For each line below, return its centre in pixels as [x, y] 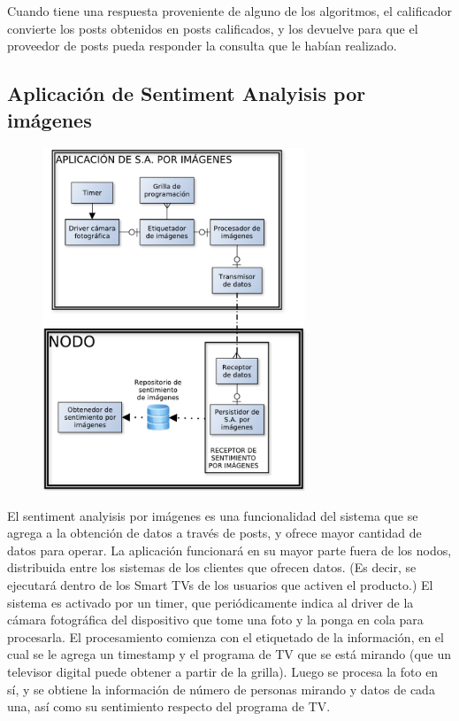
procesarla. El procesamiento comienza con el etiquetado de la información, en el [226, 636]
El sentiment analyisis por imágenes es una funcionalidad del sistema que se [213, 515]
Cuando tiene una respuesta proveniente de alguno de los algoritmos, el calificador [229, 11]
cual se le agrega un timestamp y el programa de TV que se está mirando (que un [229, 654]
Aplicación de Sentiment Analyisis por [187, 93]
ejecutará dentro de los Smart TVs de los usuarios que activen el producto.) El [220, 585]
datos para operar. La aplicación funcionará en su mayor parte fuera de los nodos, [229, 550]
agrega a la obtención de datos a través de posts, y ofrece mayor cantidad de [214, 533]
